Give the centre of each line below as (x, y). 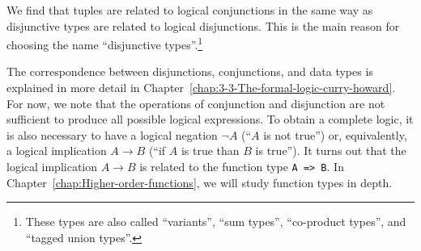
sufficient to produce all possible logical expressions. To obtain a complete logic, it (210, 119)
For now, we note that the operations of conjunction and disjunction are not (196, 103)
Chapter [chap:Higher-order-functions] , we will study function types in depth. (200, 182)
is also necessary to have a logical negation (112, 134)
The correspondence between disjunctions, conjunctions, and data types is (190, 71)
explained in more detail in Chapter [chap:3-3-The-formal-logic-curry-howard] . (201, 88)
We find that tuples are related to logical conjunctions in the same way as (190, 10)
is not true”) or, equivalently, (335, 134)
